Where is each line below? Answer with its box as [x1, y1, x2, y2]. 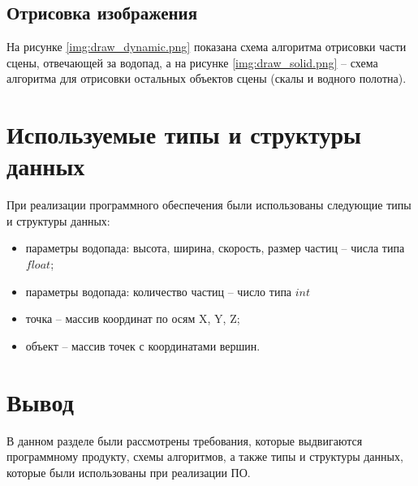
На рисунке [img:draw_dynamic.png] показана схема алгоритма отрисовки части [6, 38, 407, 55]
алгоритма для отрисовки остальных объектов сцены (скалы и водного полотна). [6, 70, 407, 87]
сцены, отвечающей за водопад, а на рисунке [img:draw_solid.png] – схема [6, 54, 378, 71]
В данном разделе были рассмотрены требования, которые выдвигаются [6, 432, 363, 449]
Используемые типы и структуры [6, 118, 361, 151]
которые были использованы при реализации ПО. [6, 463, 251, 480]
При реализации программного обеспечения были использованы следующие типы [6, 196, 412, 213]
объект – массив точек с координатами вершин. [25, 337, 261, 354]
